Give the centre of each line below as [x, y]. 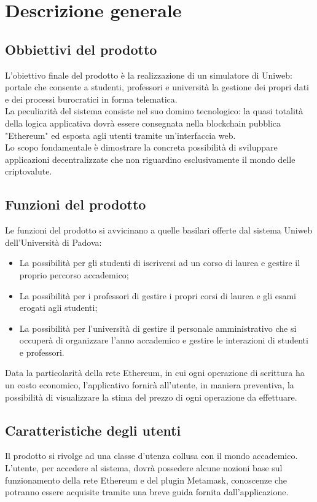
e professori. [42, 352]
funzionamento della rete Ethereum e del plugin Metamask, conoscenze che [146, 480]
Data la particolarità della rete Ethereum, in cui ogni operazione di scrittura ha [155, 373]
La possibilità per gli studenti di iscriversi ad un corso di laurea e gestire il [160, 263]
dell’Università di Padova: [53, 242]
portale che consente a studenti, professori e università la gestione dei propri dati [157, 87]
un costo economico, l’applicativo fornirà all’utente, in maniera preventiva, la [150, 385]
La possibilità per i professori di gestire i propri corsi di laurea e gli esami [158, 295]
